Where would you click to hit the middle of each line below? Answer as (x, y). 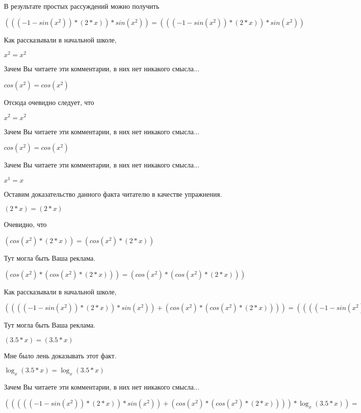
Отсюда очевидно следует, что (49, 102)
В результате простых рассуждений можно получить (82, 6)
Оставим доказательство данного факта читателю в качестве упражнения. (113, 194)
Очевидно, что (25, 224)
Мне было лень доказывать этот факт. (60, 355)
